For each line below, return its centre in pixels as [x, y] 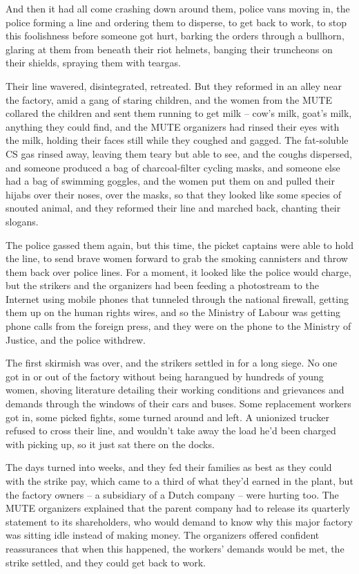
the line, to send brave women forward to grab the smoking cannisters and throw [177, 258]
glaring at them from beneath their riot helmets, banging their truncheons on [169, 49]
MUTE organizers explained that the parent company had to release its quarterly [178, 508]
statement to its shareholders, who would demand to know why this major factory [179, 521]
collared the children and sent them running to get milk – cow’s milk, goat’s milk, [179, 113]
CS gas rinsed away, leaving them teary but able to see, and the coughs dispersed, [179, 153]
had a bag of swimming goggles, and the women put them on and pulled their [170, 181]
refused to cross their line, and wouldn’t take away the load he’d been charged [171, 430]
